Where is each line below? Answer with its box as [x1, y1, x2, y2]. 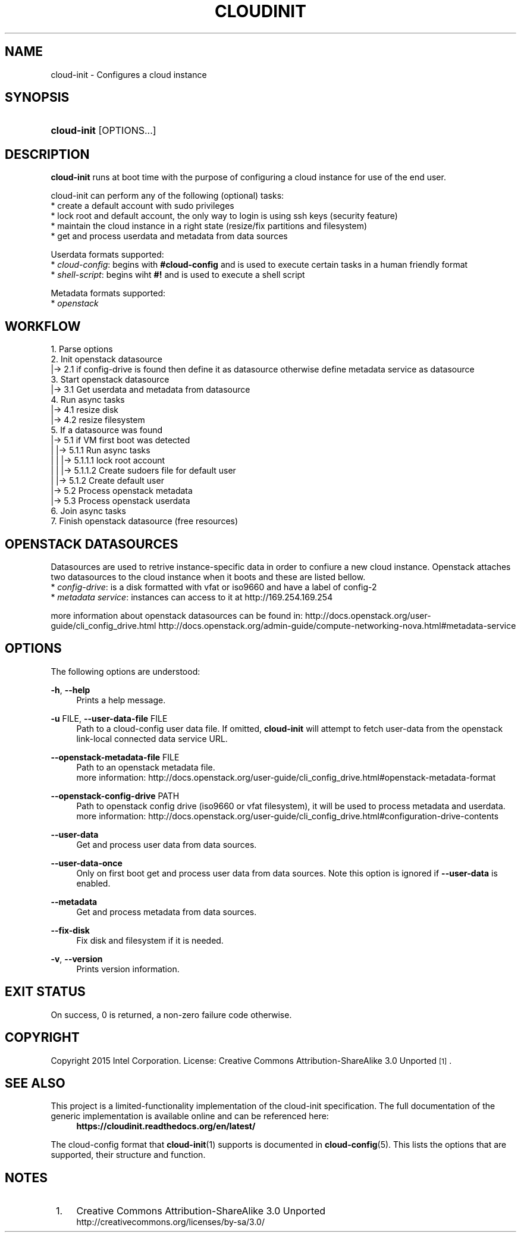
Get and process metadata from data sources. [76, 906, 257, 917]
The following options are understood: [51, 666, 200, 677]
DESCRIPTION [5, 146, 90, 162]
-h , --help [51, 684, 90, 695]
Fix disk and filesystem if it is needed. [76, 935, 224, 945]
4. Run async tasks [51, 394, 125, 405]
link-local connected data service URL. [76, 733, 228, 744]
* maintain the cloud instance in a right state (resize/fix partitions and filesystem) [51, 221, 368, 231]
